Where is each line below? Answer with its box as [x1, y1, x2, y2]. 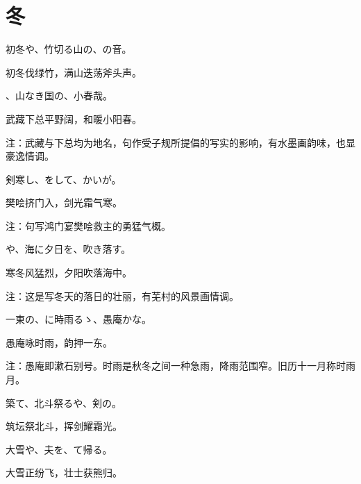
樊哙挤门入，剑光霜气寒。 [6, 195, 122, 210]
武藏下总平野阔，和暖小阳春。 [6, 111, 142, 126]
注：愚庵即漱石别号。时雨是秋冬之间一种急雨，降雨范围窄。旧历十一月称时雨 [6, 358, 355, 373]
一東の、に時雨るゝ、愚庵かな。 [6, 312, 151, 326]
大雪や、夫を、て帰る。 [6, 442, 112, 456]
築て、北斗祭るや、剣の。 [6, 395, 121, 410]
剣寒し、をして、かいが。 [6, 172, 121, 186]
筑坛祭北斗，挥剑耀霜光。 [6, 419, 122, 433]
